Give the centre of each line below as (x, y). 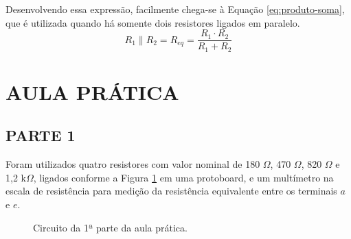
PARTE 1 (41, 135)
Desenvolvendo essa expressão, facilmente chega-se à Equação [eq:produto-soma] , (175, 9)
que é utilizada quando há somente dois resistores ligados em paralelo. (153, 22)
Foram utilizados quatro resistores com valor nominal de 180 (133, 164)
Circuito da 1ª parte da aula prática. (110, 227)
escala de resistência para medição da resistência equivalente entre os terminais (171, 191)
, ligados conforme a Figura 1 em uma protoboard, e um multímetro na (183, 177)
